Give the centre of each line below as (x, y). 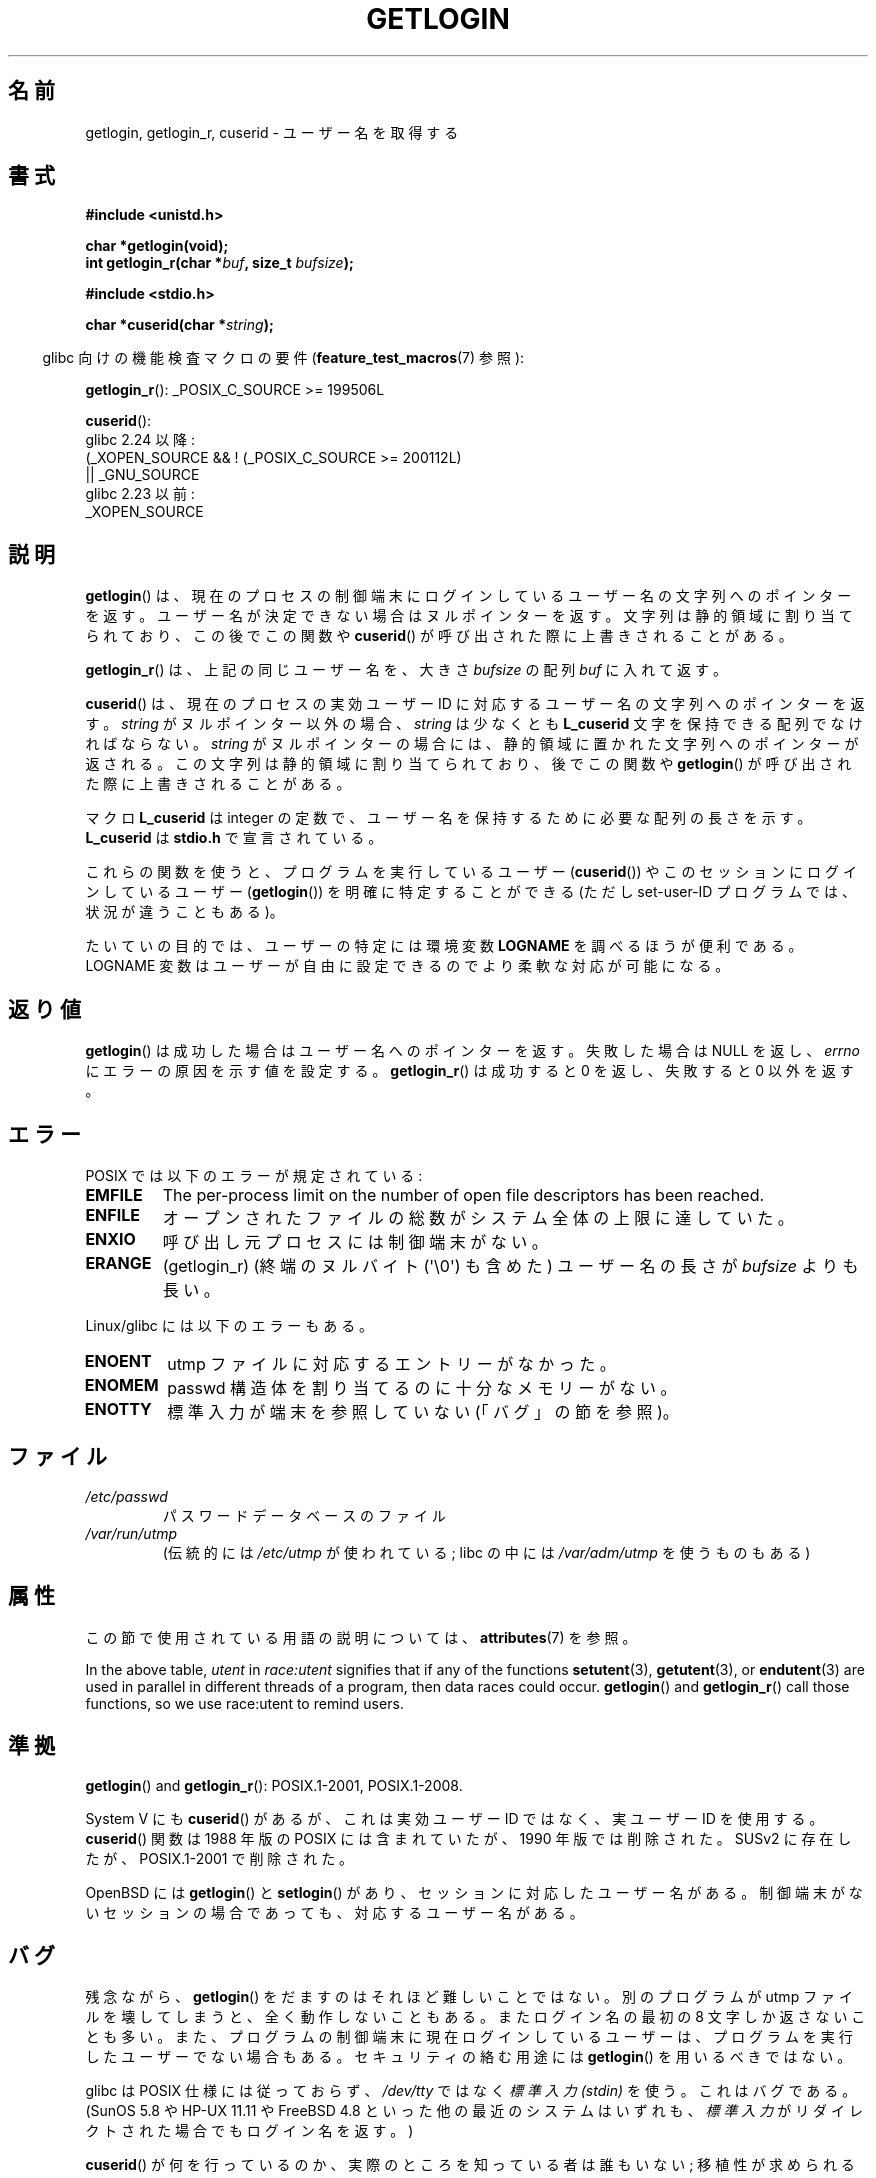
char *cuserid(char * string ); (179, 325)
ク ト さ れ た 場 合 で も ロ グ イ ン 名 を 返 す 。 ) (249, 2131)
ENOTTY (118, 1408)
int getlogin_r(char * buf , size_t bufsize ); (219, 263)
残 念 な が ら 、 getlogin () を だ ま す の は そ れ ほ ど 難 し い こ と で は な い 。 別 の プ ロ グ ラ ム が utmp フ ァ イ (469, 1997)
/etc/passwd (126, 1496)
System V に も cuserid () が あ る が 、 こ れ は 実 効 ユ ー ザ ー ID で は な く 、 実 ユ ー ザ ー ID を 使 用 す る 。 (454, 1818)
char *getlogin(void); (157, 246)
